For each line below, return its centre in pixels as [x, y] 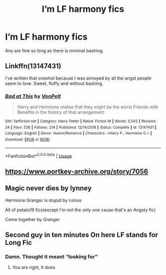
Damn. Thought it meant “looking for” [51, 257]
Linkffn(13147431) [33, 66]
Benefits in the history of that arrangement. [61, 112]
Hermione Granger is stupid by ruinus [43, 200]
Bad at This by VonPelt [33, 96]
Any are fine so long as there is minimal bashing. [55, 50]
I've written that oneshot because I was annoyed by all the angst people [78, 78]
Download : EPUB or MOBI [27, 139]
